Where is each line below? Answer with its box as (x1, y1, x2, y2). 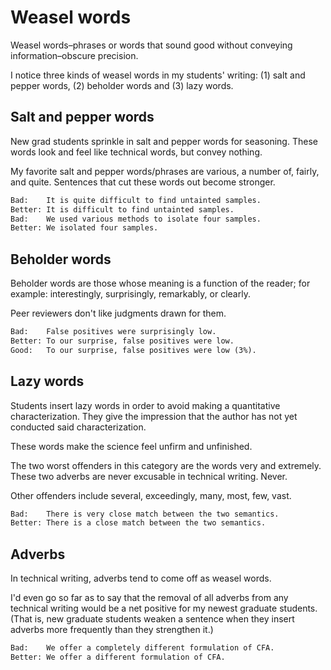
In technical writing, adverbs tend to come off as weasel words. (10, 572, 272, 585)
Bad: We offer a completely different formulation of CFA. (10, 643, 275, 653)
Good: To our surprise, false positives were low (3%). (10, 345, 257, 355)
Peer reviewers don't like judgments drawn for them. (10, 307, 227, 320)
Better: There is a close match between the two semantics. (10, 518, 267, 528)
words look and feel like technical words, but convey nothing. (10, 146, 263, 158)
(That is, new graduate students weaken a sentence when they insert (10, 613, 295, 625)
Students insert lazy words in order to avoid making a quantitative (10, 399, 281, 411)
